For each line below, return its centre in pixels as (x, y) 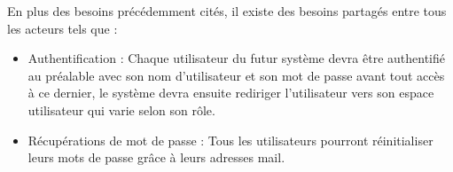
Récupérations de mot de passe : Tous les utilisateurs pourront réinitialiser (230, 140)
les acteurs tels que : (62, 28)
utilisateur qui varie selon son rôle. (121, 109)
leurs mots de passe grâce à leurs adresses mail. (156, 157)
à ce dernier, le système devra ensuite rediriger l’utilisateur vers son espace (231, 93)
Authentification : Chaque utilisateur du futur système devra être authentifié (236, 58)
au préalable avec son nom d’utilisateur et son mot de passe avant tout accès (236, 75)
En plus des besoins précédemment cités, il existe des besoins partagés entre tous (227, 11)
